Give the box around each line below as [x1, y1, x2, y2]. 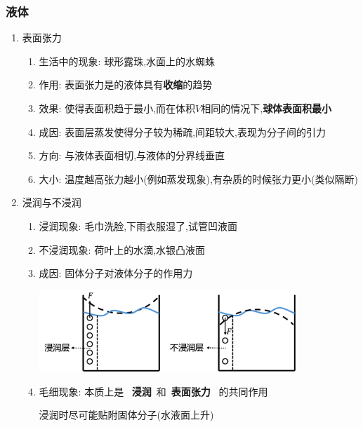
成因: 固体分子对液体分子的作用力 [39, 266, 193, 280]
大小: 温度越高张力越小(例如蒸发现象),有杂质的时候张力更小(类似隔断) [39, 171, 358, 186]
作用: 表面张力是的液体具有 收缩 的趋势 [39, 77, 213, 92]
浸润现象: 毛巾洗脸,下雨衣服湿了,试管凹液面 [39, 218, 237, 233]
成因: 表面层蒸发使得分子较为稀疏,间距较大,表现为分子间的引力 [39, 124, 326, 139]
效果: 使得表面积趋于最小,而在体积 [39, 101, 196, 115]
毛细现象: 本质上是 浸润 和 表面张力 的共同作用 [39, 384, 268, 398]
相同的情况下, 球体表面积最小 [201, 101, 332, 115]
